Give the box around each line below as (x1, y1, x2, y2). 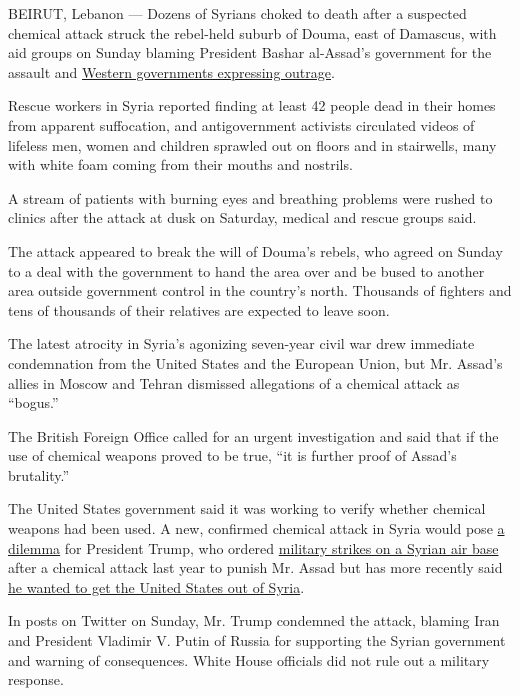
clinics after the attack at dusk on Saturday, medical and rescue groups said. (8, 207, 477, 228)
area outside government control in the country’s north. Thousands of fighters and (8, 280, 512, 301)
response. (8, 669, 64, 690)
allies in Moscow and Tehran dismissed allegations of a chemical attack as (8, 372, 460, 393)
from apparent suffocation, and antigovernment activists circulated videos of (8, 114, 475, 135)
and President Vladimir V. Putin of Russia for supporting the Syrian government (8, 630, 506, 651)
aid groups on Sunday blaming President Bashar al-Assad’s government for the (8, 42, 492, 63)
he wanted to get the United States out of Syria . (8, 576, 305, 597)
